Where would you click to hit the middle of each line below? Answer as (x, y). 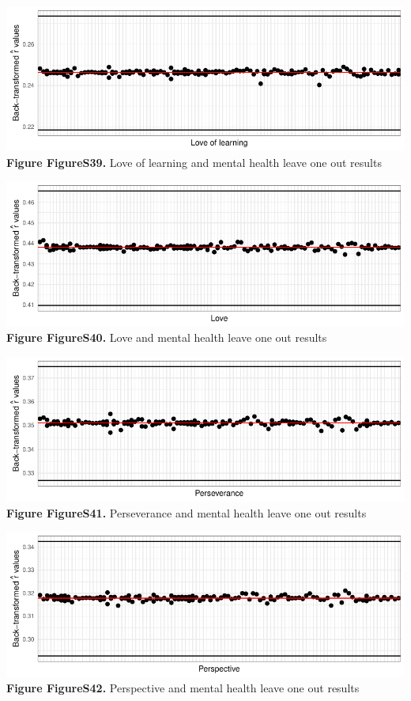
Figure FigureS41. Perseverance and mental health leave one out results (187, 512)
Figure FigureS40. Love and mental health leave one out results (167, 337)
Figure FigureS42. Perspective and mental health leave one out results (183, 688)
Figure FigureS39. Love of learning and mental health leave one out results (194, 162)
